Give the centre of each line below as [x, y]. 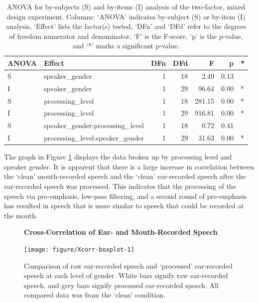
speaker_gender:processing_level [94, 125]
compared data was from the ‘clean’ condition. [95, 295]
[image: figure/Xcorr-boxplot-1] [79, 249]
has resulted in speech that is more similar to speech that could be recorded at [124, 206]
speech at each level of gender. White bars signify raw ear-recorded [126, 275]
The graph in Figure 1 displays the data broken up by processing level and [118, 157]
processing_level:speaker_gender [94, 138]
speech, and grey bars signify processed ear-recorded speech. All [121, 285]
